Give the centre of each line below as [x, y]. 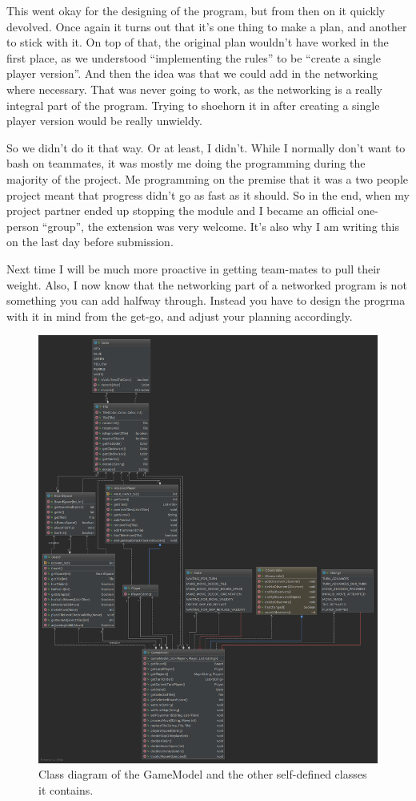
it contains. [66, 789]
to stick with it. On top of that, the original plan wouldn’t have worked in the [198, 42]
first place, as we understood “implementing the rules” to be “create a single [194, 57]
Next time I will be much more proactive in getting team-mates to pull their [194, 268]
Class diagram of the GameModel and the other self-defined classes [203, 774]
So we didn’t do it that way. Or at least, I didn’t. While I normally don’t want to [206, 147]
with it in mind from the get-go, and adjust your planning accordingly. [180, 316]
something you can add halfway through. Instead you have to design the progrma [206, 300]
